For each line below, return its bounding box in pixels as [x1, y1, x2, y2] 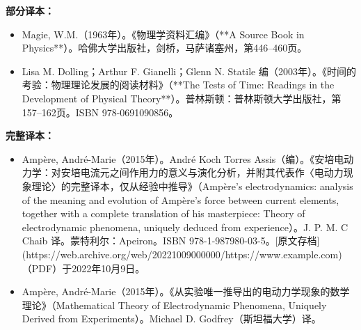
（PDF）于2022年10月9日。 [22, 260, 145, 275]
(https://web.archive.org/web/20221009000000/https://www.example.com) [22, 246, 342, 261]
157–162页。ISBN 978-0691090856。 [22, 104, 179, 119]
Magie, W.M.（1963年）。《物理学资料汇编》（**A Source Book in [22, 26, 305, 41]
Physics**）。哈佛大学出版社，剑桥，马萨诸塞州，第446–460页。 [22, 40, 307, 55]
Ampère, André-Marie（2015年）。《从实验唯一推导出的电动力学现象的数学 [22, 284, 350, 299]
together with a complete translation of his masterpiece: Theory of [22, 206, 305, 221]
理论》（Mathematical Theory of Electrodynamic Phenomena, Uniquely [22, 297, 327, 312]
